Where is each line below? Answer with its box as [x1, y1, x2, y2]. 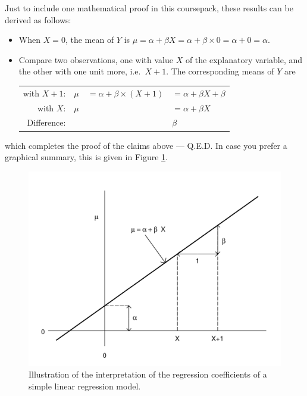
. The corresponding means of [166, 65, 274, 77]
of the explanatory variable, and [185, 53, 303, 66]
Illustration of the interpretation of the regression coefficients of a [29, 367, 267, 380]
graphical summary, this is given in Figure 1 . [5, 151, 168, 163]
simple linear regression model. [29, 379, 141, 392]
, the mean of [65, 33, 114, 46]
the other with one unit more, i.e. [18, 65, 141, 77]
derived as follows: [5, 13, 71, 26]
